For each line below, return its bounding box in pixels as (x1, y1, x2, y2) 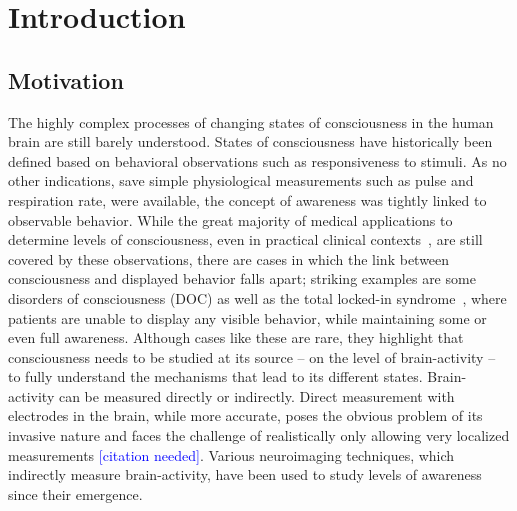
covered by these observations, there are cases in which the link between (8, 248, 450, 269)
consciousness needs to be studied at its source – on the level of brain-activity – (8, 346, 496, 367)
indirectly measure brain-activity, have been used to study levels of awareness (8, 464, 482, 485)
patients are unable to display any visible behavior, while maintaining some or (8, 307, 487, 328)
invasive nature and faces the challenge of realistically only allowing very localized (8, 425, 510, 446)
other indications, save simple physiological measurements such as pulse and (8, 170, 474, 191)
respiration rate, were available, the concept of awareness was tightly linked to (8, 189, 487, 210)
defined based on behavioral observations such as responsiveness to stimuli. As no (8, 150, 507, 171)
